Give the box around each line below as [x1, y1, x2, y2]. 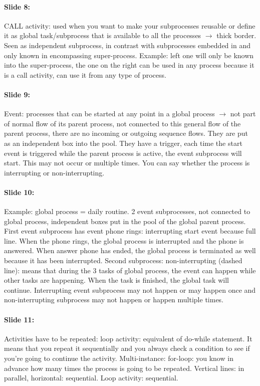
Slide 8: [4, 1, 31, 12]
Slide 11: [4, 314, 35, 324]
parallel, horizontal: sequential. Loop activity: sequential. [4, 372, 178, 383]
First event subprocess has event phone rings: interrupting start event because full [4, 226, 256, 236]
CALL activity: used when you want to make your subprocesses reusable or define [4, 20, 255, 31]
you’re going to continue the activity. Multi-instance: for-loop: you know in [4, 353, 233, 363]
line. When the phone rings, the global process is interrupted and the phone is [4, 235, 244, 246]
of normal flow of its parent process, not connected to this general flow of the [4, 118, 241, 128]
